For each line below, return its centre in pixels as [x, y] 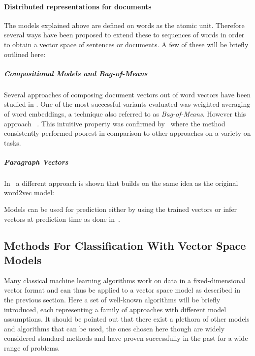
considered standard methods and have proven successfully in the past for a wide [126, 338]
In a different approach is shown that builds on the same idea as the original [121, 183]
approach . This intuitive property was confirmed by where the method [115, 123]
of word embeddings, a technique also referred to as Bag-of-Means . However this [125, 113]
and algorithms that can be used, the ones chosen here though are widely [114, 328]
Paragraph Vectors [36, 162]
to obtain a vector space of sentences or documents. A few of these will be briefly [126, 44]
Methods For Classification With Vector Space [125, 245]
